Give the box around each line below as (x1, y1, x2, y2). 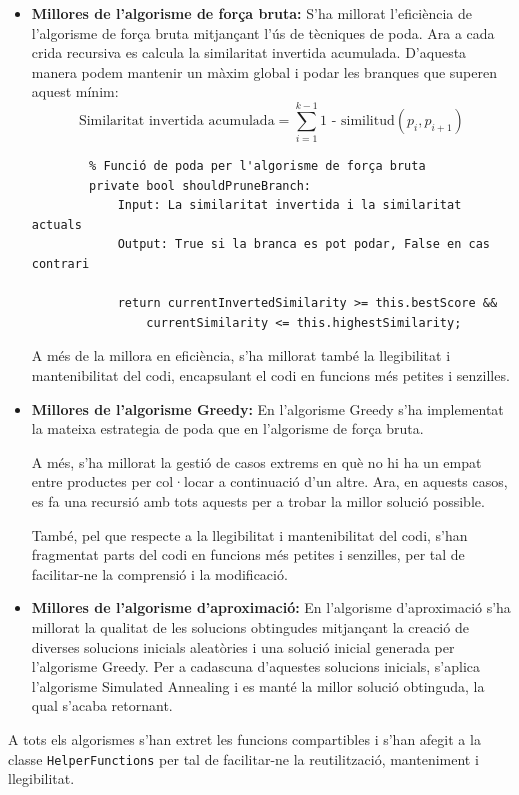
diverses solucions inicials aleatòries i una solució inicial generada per (31, 636, 455, 657)
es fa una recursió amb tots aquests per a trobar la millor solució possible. (31, 491, 485, 511)
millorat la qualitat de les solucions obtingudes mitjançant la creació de (31, 616, 469, 637)
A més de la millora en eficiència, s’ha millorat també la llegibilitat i (31, 345, 451, 366)
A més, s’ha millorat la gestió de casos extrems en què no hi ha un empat (31, 451, 482, 472)
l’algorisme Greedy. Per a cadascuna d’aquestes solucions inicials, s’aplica (31, 656, 481, 677)
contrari (31, 257, 90, 272)
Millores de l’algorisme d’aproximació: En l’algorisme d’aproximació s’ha (31, 597, 511, 618)
